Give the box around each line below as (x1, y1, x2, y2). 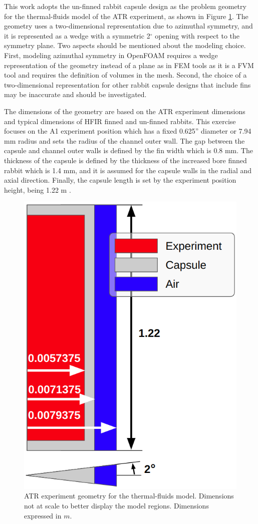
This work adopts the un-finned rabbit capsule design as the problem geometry (4, 1, 246, 11)
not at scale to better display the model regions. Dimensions (24, 500, 209, 510)
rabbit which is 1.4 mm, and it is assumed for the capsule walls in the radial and (4, 165, 252, 175)
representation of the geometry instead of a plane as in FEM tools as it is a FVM (4, 60, 254, 70)
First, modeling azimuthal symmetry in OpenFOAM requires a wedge (4, 50, 218, 60)
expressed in (24, 510, 62, 520)
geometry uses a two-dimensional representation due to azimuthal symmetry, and (4, 21, 253, 31)
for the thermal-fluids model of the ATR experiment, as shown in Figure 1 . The (4, 11, 248, 21)
